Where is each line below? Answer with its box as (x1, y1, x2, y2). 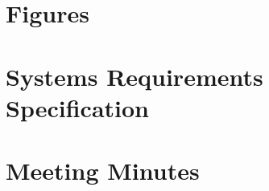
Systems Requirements (6, 59, 263, 92)
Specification (6, 91, 149, 124)
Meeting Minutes (6, 154, 200, 187)
